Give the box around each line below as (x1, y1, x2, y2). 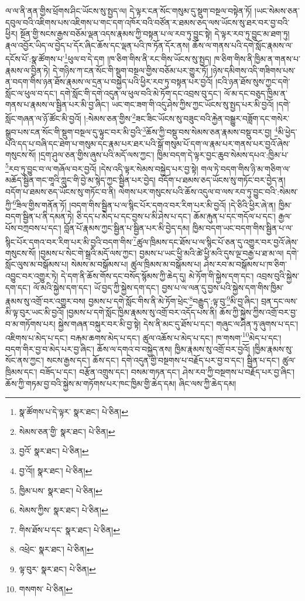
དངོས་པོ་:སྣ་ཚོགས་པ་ (5, 53, 64, 65)
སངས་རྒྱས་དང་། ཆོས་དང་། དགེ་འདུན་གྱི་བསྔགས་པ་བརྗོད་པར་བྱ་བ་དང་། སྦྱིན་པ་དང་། (46, 354, 280, 366)
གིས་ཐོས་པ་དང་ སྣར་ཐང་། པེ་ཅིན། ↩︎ (19, 523, 120, 535)
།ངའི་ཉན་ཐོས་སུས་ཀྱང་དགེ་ (215, 75, 290, 88)
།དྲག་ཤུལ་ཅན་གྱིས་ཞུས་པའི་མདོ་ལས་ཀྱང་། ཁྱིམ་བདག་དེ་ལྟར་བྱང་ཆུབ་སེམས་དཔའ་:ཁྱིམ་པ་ (38, 149, 289, 161)
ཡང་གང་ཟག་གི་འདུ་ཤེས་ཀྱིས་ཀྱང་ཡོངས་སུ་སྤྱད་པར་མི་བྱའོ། (111, 98, 274, 111)
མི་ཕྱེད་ (277, 125, 297, 138)
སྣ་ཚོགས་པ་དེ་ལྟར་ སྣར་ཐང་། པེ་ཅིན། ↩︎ (19, 406, 128, 418)
